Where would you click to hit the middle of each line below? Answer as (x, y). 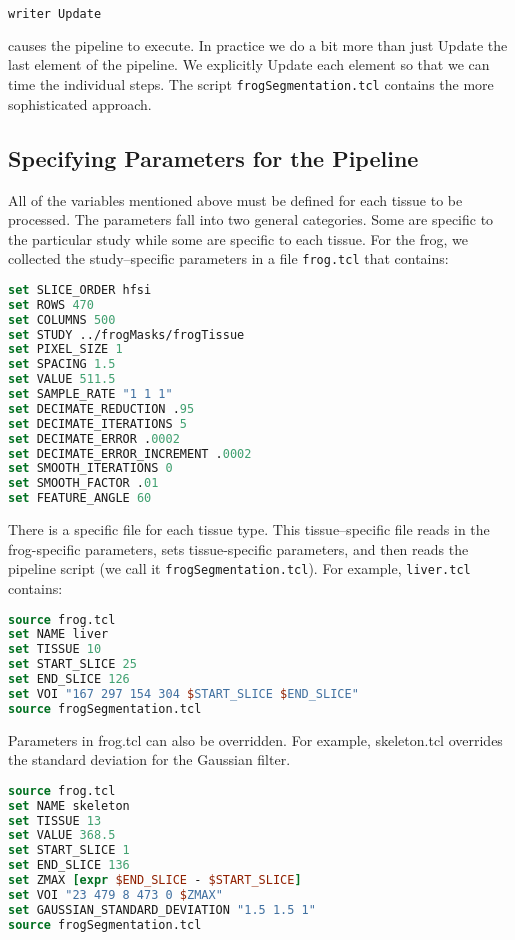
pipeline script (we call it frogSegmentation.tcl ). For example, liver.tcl (239, 568)
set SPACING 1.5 (62, 364)
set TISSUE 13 (55, 820)
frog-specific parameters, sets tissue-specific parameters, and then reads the (238, 548)
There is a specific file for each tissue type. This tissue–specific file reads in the (249, 529)
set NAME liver (58, 634)
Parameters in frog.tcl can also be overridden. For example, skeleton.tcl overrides (255, 739)
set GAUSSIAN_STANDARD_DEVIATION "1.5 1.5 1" (162, 909)
